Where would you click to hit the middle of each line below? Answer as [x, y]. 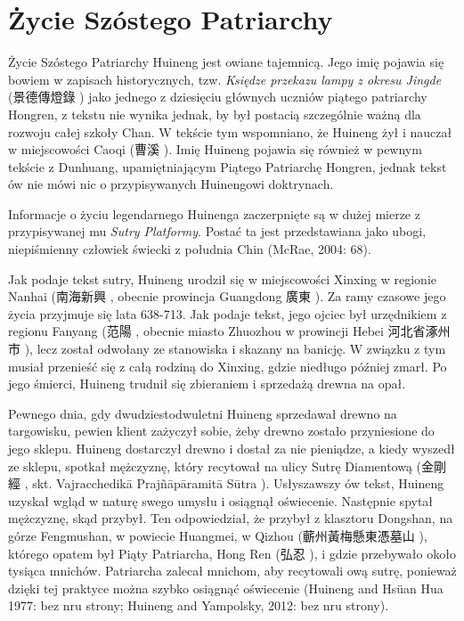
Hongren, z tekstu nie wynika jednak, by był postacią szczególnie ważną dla [215, 114]
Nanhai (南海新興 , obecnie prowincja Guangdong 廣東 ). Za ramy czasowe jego [227, 296]
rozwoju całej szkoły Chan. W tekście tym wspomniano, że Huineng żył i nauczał [230, 131]
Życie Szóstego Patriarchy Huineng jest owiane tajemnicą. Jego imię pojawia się [226, 62]
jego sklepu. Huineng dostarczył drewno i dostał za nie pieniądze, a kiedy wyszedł [232, 448]
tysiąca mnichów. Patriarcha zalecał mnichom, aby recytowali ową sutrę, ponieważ [232, 571]
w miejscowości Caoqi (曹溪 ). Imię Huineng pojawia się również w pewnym [215, 149]
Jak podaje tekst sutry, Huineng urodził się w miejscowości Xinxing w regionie [223, 278]
